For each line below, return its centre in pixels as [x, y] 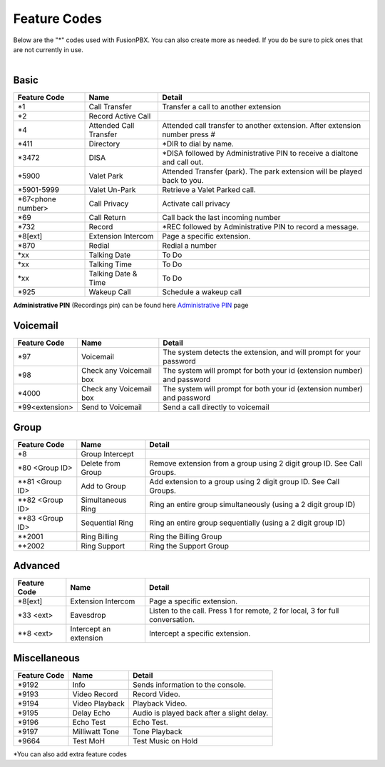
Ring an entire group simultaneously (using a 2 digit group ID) [252, 504]
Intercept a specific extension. [200, 633]
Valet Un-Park [112, 190]
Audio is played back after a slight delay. [201, 713]
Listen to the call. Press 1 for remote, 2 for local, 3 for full [244, 611]
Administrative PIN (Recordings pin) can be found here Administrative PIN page [131, 305]
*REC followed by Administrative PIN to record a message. [260, 227]
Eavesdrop [88, 616]
